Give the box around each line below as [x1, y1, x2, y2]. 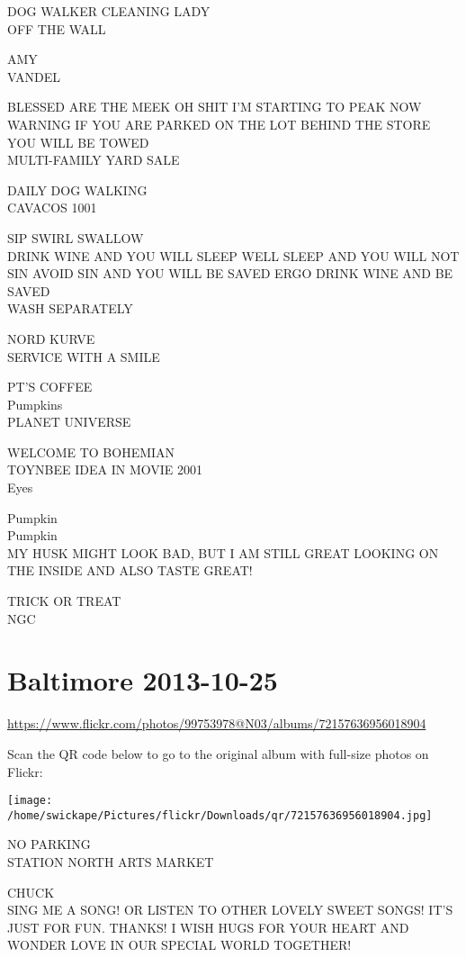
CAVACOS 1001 [7, 198, 97, 217]
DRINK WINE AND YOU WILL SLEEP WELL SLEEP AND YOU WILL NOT [7, 246, 460, 265]
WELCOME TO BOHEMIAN [7, 442, 175, 461]
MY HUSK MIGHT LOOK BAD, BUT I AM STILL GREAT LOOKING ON [7, 543, 439, 562]
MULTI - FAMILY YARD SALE [7, 150, 180, 169]
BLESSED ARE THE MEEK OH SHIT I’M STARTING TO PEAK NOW [7, 97, 422, 116]
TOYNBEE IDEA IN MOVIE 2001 [7, 460, 202, 479]
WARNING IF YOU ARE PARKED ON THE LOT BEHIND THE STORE [7, 114, 431, 133]
